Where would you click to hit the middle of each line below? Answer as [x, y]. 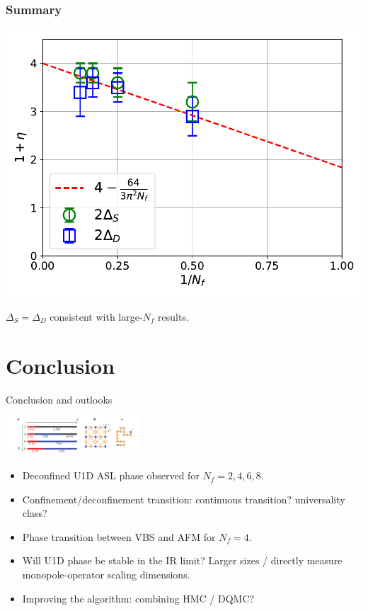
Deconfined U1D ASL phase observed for [111, 475]
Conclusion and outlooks [59, 399]
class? [35, 513]
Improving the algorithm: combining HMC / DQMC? [138, 598]
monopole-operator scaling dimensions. [106, 575]
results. [173, 316]
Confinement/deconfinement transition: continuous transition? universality [184, 499]
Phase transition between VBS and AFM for [119, 536]
